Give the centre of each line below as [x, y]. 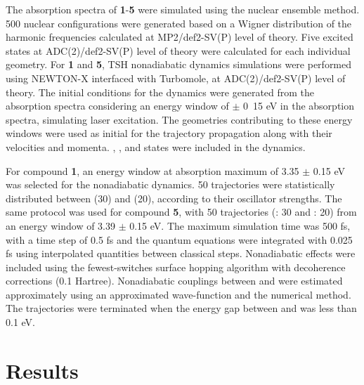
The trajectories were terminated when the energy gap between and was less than [181, 308]
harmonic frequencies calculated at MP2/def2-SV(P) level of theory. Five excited [180, 37]
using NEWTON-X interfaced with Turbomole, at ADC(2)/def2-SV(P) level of [176, 78]
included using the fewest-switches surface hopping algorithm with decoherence [176, 267]
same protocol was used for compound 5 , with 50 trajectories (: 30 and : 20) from [181, 212]
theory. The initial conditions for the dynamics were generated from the [160, 92]
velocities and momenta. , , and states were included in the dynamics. [156, 146]
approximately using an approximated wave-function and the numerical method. [178, 294]
